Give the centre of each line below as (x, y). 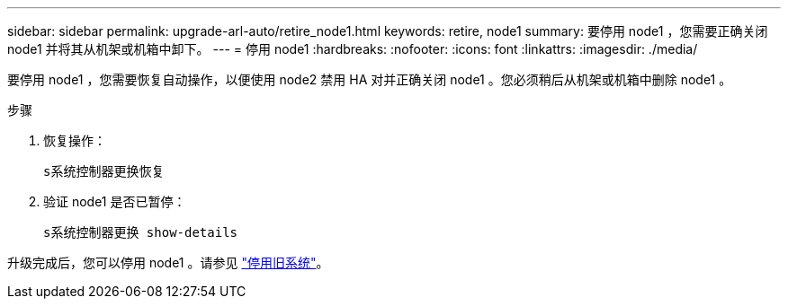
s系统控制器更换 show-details (141, 232)
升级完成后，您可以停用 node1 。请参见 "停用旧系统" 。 (168, 262)
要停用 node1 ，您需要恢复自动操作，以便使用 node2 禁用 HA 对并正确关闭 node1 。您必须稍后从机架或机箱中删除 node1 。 (370, 79)
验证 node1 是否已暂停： (115, 201)
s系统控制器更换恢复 (104, 171)
